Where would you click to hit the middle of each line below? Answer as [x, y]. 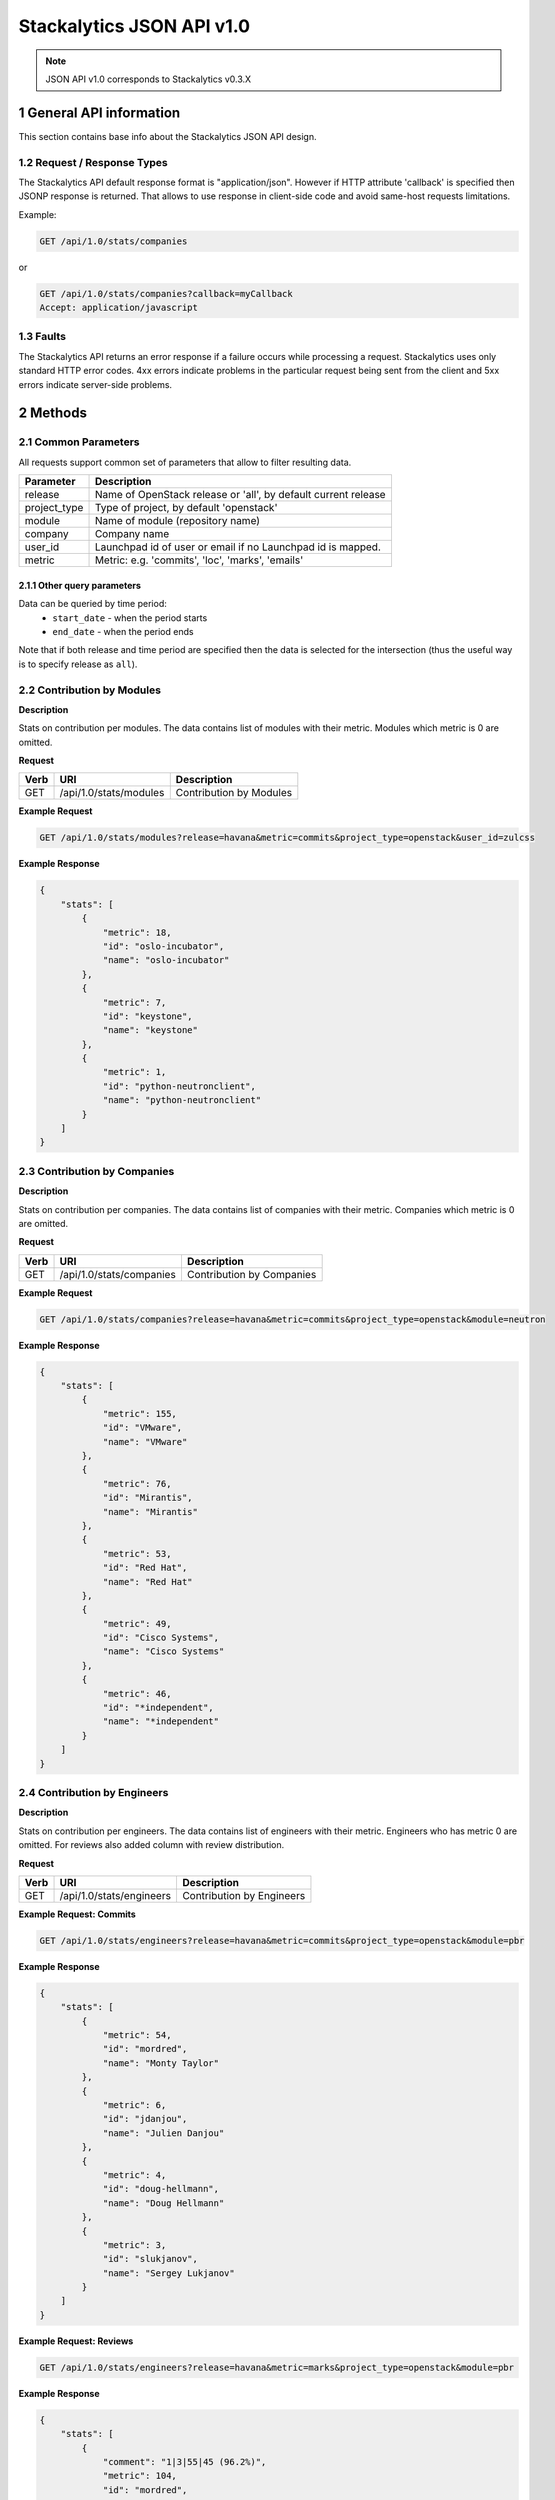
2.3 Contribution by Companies [96, 1171]
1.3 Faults [42, 337]
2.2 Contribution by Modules [90, 690]
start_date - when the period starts [130, 617]
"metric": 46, [137, 1693]
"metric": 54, [137, 2035]
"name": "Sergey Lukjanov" [168, 2273]
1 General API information [99, 112]
